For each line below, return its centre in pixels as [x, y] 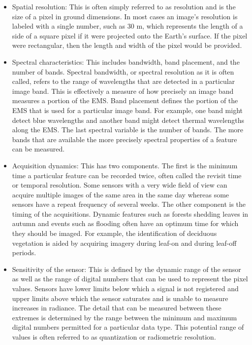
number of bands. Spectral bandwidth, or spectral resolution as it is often [123, 71]
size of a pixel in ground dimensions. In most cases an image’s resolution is [125, 16]
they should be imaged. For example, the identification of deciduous [114, 233]
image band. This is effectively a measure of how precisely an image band [123, 91]
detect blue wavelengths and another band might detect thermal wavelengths [128, 120]
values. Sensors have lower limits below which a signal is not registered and [125, 288]
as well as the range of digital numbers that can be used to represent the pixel [130, 279]
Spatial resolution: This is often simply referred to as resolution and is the [124, 6]
